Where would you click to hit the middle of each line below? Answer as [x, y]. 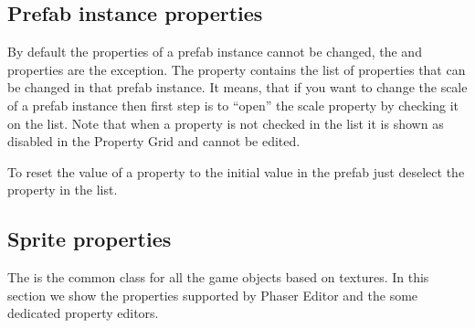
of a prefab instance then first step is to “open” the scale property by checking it [233, 105]
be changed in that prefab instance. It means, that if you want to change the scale [237, 87]
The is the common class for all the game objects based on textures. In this [218, 277]
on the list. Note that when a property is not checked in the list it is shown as [226, 123]
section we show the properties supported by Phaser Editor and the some [213, 295]
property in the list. [63, 190]
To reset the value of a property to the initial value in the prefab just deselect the [236, 171]
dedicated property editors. [83, 313]
